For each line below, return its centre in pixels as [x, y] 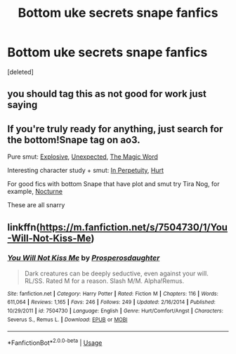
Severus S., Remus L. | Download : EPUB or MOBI [67, 320]
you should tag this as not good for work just [107, 94]
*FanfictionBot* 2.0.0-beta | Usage [55, 342]
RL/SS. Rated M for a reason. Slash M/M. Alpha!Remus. [104, 281]
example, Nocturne [35, 192]
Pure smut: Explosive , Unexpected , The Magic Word [83, 157]
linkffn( [24, 227]
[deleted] [20, 72]
